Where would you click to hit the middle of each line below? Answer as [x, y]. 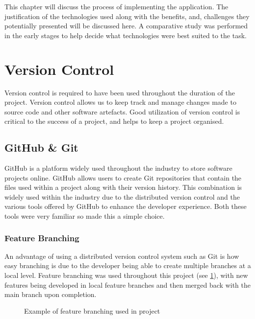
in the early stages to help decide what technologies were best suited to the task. [126, 35]
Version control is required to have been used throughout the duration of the [120, 92]
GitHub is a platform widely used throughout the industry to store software [118, 168]
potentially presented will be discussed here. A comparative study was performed [126, 26]
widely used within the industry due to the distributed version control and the [122, 196]
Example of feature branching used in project [92, 310]
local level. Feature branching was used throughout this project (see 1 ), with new [126, 275]
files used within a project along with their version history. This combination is [123, 187]
